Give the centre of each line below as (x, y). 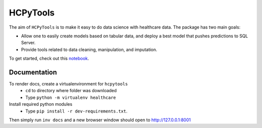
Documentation (33, 72)
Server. (28, 43)
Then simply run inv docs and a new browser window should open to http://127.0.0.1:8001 (100, 120)
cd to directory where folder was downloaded (71, 91)
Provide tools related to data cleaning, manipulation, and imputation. (89, 49)
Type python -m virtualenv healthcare (71, 97)
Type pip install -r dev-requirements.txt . (76, 111)
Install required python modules (41, 104)
